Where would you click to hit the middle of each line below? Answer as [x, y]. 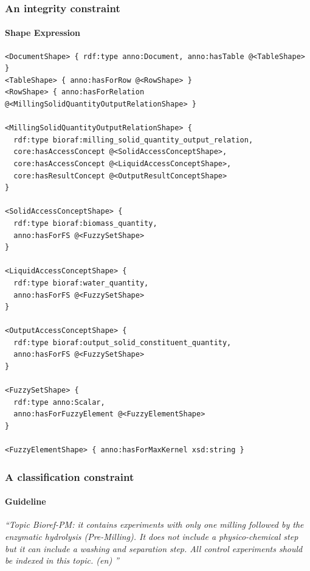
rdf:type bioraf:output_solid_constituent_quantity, [122, 342]
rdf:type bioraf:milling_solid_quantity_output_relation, [133, 140]
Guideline [26, 501]
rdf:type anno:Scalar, [59, 402]
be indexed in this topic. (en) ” [62, 560]
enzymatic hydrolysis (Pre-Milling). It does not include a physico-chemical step [152, 537]
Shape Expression [43, 33]
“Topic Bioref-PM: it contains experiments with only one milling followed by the [154, 524]
